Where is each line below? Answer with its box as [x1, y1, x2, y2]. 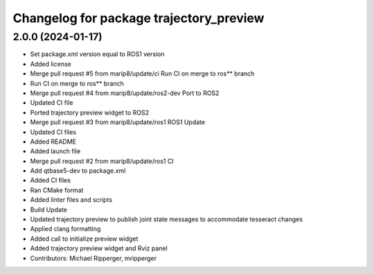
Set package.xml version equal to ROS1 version [30, 50, 165, 58]
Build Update [30, 205, 67, 214]
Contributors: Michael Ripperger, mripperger [30, 254, 157, 262]
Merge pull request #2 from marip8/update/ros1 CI [30, 157, 174, 165]
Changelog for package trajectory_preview [12, 10, 265, 26]
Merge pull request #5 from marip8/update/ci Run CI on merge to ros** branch [30, 69, 255, 78]
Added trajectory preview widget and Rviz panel [30, 244, 168, 252]
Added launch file [30, 147, 81, 155]
